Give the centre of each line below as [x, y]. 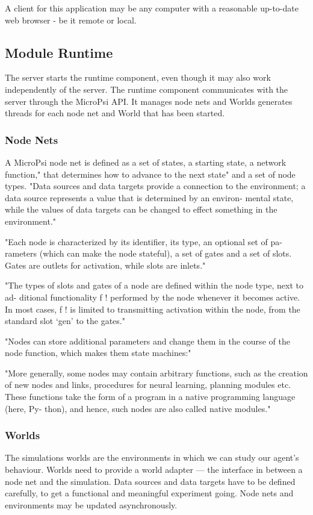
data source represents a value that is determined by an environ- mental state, [149, 197]
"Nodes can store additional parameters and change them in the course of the [147, 341]
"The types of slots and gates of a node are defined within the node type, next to [154, 285]
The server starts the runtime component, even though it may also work [138, 77]
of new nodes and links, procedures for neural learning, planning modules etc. [148, 385]
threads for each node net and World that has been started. [115, 113]
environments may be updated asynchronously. [91, 504]
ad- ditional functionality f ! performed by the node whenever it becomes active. [153, 297]
